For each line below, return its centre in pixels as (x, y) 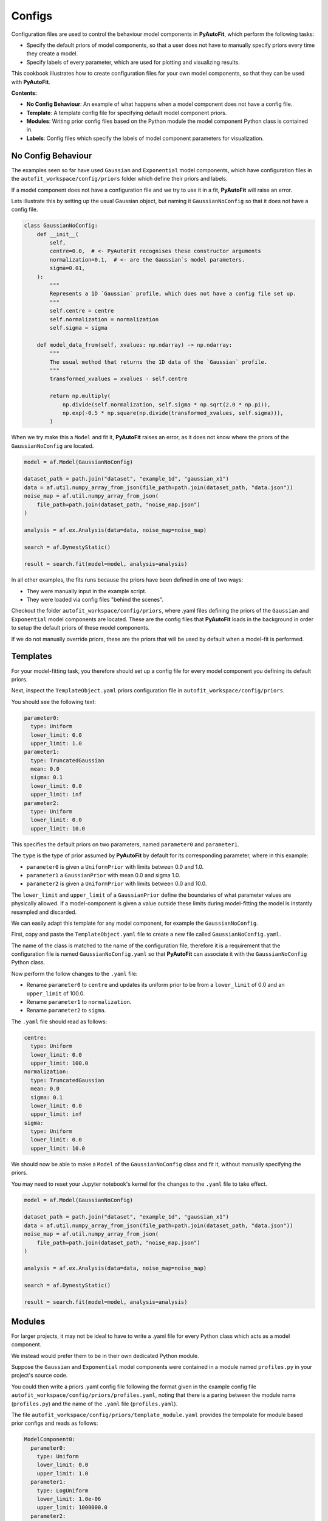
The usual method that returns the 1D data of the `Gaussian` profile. (159, 362)
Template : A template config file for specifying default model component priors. (127, 113)
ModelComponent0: (50, 1439)
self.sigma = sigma (78, 328)
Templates (32, 656)
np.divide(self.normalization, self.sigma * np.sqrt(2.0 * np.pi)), (166, 404)
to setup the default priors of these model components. (80, 628)
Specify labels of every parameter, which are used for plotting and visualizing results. (133, 62)
